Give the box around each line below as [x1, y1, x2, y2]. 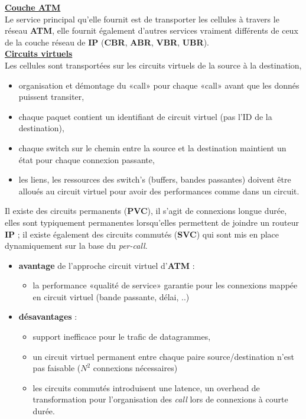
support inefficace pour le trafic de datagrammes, [32, 330, 211, 343]
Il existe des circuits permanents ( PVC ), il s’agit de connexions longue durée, [5, 204, 287, 217]
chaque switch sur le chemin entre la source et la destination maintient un [18, 141, 287, 154]
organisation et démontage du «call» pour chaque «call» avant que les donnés [18, 79, 300, 91]
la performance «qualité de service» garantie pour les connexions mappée [32, 279, 298, 291]
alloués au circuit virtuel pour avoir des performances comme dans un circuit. [18, 184, 300, 197]
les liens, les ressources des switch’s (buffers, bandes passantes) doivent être [18, 173, 291, 186]
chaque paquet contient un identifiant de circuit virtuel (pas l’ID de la [18, 110, 272, 122]
